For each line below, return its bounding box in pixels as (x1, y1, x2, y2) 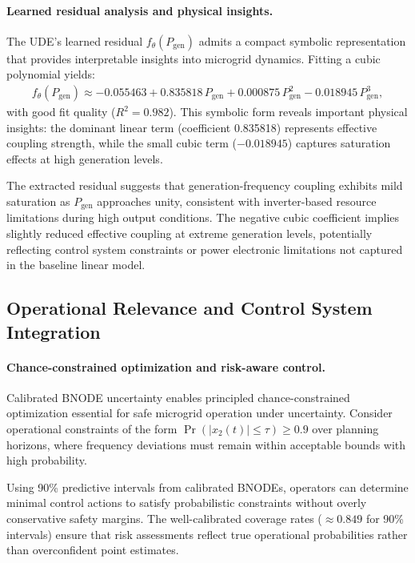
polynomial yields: (6, 66, 95, 82)
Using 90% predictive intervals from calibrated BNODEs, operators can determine (6, 478, 409, 495)
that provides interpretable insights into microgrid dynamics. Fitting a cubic (6, 50, 381, 66)
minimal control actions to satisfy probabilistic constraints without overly (6, 494, 367, 511)
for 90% (365, 509, 405, 526)
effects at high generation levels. (6, 150, 163, 167)
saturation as (6, 192, 70, 209)
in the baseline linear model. (6, 256, 146, 273)
